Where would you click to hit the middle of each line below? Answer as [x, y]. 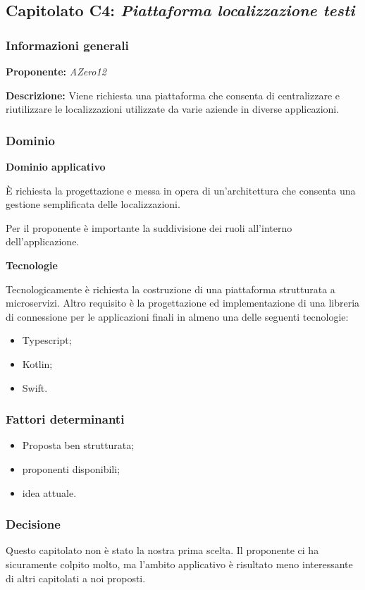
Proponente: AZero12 [56, 71]
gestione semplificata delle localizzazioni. [93, 204]
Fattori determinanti [65, 419]
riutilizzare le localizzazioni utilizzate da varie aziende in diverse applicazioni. [173, 109]
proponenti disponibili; [71, 468]
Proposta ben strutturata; [78, 445]
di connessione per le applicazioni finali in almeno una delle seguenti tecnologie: [177, 316]
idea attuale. [49, 492]
